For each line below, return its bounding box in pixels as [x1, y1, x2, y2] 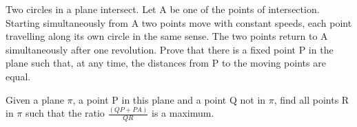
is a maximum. [152, 106, 214, 120]
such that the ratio [25, 106, 105, 120]
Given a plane [6, 92, 64, 106]
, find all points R [274, 92, 349, 106]
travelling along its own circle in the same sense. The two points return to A [6, 29, 328, 43]
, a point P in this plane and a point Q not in [72, 92, 266, 106]
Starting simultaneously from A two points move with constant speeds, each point [6, 15, 352, 30]
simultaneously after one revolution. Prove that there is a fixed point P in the [6, 42, 334, 56]
